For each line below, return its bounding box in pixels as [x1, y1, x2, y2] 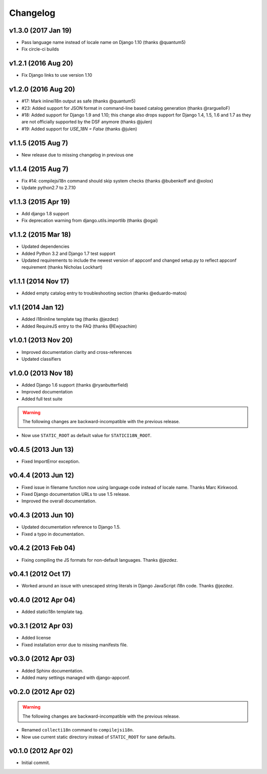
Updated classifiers [21, 356, 61, 362]
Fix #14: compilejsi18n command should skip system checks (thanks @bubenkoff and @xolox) [21, 178, 214, 184]
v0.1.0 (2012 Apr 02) [9, 747, 74, 755]
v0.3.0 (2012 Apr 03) [9, 655, 75, 663]
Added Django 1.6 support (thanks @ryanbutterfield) [21, 382, 129, 388]
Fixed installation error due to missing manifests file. [21, 641, 128, 648]
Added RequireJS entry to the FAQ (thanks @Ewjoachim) [21, 323, 137, 329]
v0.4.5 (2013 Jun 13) [9, 445, 74, 454]
